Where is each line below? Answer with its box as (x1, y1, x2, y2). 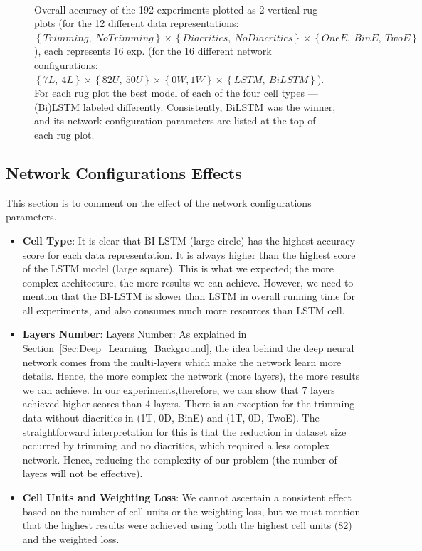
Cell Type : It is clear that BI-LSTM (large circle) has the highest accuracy (22, 232, 355, 247)
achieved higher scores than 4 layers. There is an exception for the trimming (22, 396, 355, 411)
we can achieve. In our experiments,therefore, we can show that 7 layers (22, 382, 335, 397)
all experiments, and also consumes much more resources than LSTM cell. (22, 302, 345, 317)
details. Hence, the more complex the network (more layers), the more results (22, 368, 360, 383)
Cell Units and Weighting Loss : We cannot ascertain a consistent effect (22, 490, 352, 505)
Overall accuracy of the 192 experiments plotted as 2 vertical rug (34, 1, 318, 16)
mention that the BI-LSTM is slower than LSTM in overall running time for (22, 289, 355, 304)
